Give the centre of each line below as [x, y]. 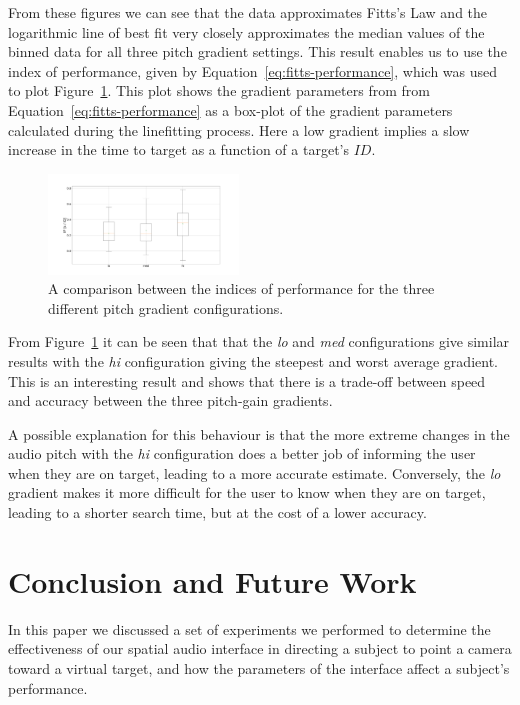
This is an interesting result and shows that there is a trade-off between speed [247, 380]
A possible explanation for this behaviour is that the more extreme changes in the [259, 433]
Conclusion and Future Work [212, 580]
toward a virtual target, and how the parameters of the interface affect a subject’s [259, 667]
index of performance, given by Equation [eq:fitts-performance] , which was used [253, 70]
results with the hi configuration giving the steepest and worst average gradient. [253, 360]
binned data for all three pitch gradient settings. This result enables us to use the [257, 51]
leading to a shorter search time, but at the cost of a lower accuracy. [217, 512]
